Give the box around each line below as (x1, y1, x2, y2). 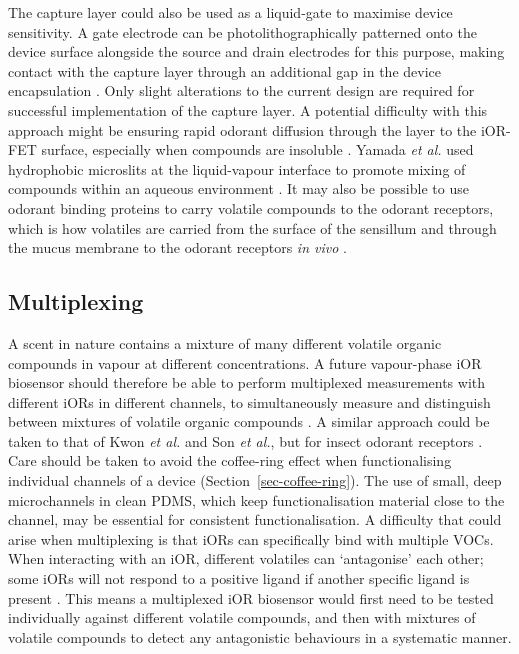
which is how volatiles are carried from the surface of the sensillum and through (8, 217, 497, 238)
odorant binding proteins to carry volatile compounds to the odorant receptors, (8, 197, 494, 218)
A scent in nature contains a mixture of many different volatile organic (8, 332, 442, 353)
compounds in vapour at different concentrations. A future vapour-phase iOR (8, 352, 482, 373)
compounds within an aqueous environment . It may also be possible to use (8, 178, 469, 199)
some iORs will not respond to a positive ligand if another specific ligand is (8, 568, 470, 589)
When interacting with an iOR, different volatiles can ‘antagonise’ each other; (8, 548, 484, 569)
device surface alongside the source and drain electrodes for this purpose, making (8, 41, 505, 62)
